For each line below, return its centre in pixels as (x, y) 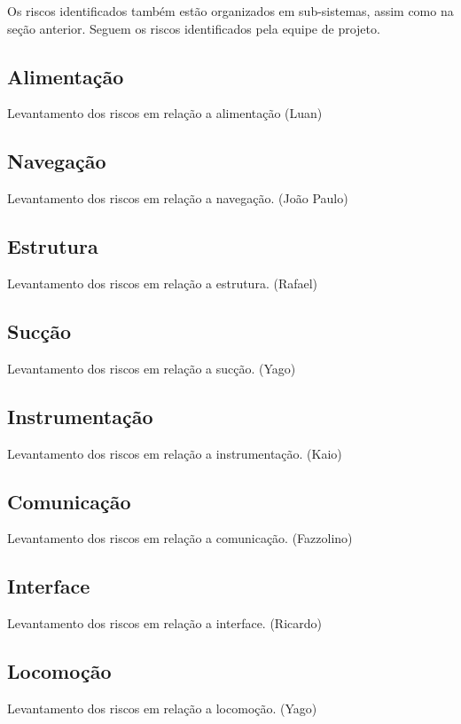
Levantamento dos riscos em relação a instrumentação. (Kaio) (175, 453)
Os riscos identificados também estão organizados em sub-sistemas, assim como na (230, 11)
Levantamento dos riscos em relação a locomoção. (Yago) (162, 708)
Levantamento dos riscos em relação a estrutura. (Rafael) (163, 283)
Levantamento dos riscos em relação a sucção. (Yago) (152, 368)
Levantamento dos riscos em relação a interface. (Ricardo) (164, 623)
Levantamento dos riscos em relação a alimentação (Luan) (165, 113)
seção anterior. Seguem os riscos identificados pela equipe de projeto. (194, 28)
